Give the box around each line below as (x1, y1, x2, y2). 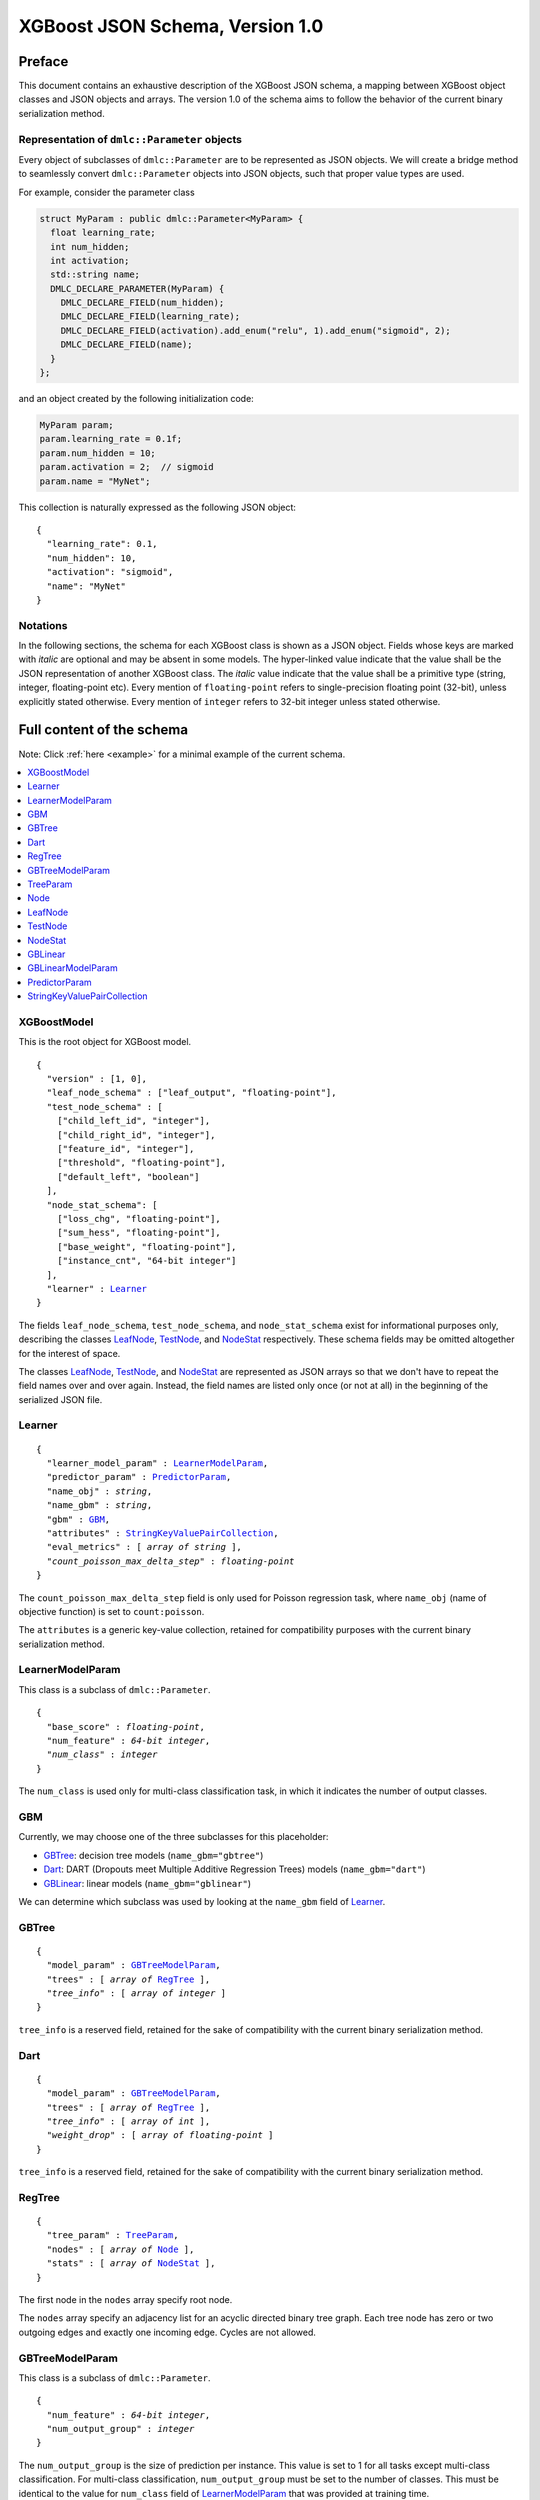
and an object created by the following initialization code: (18, 393, 254, 405)
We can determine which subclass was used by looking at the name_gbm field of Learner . (18, 1895, 386, 1907)
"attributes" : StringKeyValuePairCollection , (46, 1527, 279, 1539)
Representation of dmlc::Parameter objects (18, 132, 243, 146)
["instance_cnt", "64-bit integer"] (56, 1255, 237, 1267)
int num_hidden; (50, 241, 130, 252)
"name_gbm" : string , (46, 1500, 153, 1511)
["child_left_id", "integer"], (56, 1115, 211, 1127)
